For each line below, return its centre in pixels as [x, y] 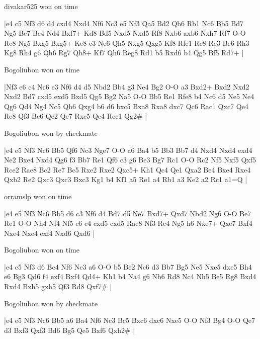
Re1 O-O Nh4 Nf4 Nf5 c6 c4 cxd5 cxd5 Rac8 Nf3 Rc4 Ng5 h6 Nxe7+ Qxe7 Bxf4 [128, 223]
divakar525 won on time [41, 6]
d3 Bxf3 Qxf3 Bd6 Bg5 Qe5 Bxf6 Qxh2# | [70, 330]
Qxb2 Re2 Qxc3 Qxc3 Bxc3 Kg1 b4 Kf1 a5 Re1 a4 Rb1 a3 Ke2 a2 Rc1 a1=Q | [126, 179]
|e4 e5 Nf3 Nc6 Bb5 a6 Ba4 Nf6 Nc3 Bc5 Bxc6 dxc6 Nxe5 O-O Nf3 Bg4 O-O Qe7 [130, 320]
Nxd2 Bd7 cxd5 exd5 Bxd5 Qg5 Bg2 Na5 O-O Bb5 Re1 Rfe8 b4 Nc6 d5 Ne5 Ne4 [129, 96]
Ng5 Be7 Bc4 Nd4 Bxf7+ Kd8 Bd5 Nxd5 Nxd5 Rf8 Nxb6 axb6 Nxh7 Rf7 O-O [125, 33]
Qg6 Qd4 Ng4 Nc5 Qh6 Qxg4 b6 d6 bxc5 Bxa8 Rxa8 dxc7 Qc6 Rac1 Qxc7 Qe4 [126, 106]
